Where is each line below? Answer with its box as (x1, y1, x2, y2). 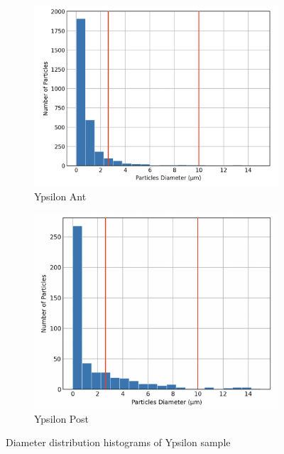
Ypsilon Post (34, 411, 89, 426)
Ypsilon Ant (34, 188, 87, 203)
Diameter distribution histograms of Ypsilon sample (6, 435, 231, 450)
